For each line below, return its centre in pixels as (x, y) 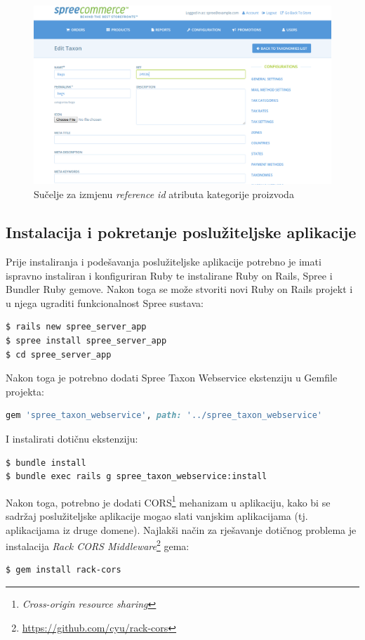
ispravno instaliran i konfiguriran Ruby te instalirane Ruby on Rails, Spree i (169, 275)
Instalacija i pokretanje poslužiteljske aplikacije (181, 232)
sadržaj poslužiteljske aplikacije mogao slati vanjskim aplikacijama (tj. (157, 516)
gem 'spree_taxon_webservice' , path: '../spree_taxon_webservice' (164, 416)
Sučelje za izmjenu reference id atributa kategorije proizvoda (164, 194)
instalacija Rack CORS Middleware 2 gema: (98, 545)
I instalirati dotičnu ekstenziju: (72, 438)
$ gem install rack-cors (64, 570)
